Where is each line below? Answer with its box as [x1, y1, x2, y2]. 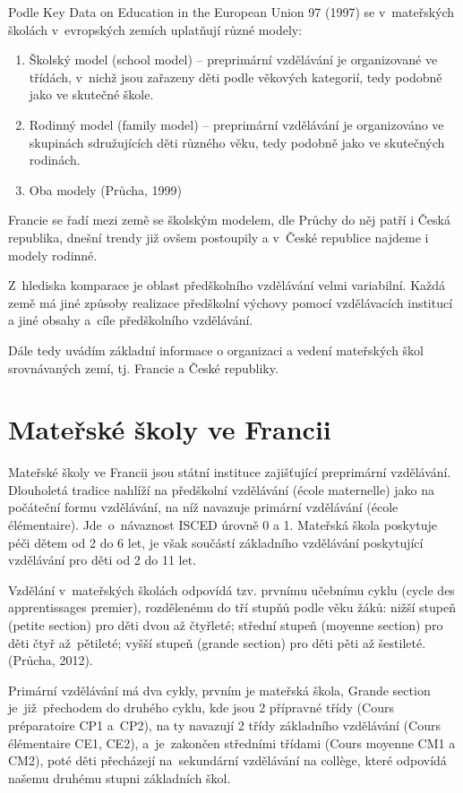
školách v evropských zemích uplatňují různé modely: [8, 20, 303, 38]
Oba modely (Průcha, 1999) [29, 180, 182, 199]
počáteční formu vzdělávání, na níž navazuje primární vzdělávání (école [8, 498, 399, 516]
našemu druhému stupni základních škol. [8, 768, 231, 787]
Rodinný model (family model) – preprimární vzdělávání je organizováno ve [29, 115, 444, 133]
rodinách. [29, 150, 81, 169]
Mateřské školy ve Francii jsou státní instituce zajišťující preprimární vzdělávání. [8, 463, 451, 482]
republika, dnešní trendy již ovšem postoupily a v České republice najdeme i [8, 227, 429, 246]
